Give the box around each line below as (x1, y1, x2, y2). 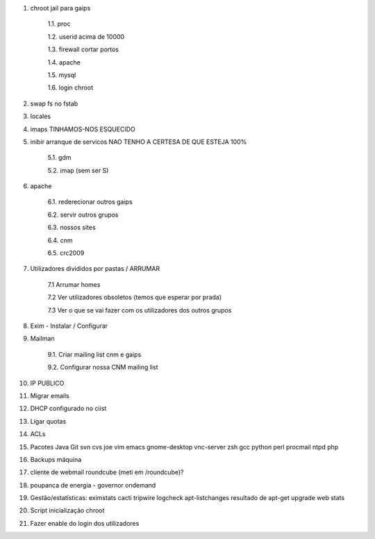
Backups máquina (30, 455, 82, 463)
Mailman (30, 334, 55, 343)
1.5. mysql (47, 70, 76, 79)
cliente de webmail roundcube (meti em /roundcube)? (30, 468, 184, 476)
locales (30, 112, 51, 121)
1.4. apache (47, 58, 81, 66)
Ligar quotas (30, 417, 67, 425)
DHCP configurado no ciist (30, 404, 107, 413)
